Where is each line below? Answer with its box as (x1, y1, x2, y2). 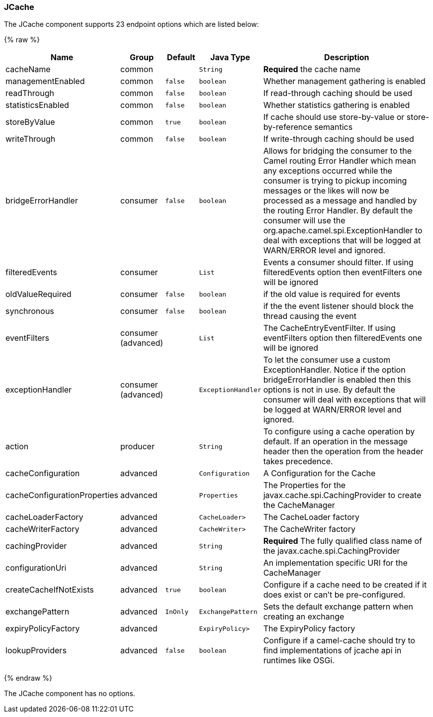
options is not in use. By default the (263, 385, 395, 395)
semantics (314, 122, 353, 132)
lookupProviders (5, 645, 67, 656)
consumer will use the (263, 215, 346, 226)
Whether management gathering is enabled (263, 76, 426, 87)
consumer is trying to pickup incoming (263, 176, 407, 186)
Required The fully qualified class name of (263, 536, 423, 546)
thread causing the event (263, 311, 356, 321)
